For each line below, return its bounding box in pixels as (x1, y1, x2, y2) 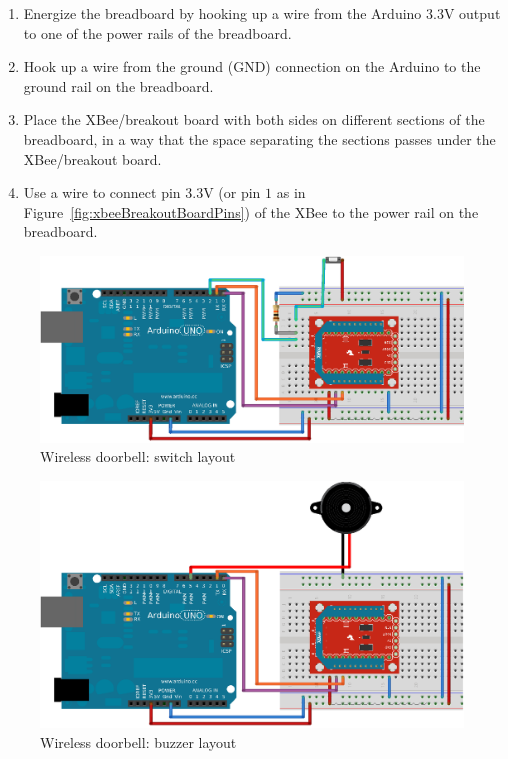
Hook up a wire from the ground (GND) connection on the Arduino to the (23, 56, 481, 77)
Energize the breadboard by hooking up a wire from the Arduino (23, 3, 422, 23)
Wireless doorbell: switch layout (40, 446, 236, 467)
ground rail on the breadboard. (23, 75, 214, 96)
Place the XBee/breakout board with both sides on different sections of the (23, 109, 485, 130)
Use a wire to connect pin (23, 182, 181, 203)
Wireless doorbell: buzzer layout (40, 731, 237, 752)
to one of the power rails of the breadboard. (23, 22, 292, 43)
